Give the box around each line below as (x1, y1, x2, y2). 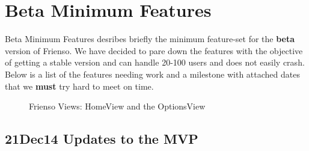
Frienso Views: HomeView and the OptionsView (29, 100, 206, 112)
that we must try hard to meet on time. (5, 79, 154, 92)
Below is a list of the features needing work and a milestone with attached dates (5, 67, 300, 80)
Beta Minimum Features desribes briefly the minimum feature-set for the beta (5, 32, 295, 45)
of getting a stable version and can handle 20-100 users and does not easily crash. (5, 56, 305, 69)
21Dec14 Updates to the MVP (5, 129, 198, 148)
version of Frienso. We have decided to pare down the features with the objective (5, 44, 303, 57)
